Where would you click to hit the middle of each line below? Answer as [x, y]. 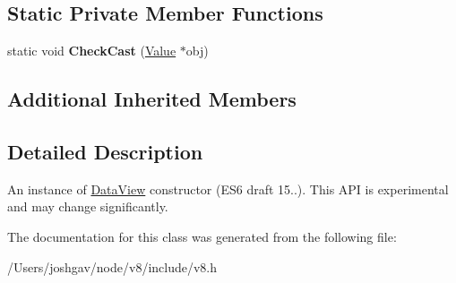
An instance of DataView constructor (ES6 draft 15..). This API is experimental [228, 189]
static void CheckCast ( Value [92, 51]
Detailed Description [105, 151]
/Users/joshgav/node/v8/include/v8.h [112, 266]
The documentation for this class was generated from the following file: [202, 236]
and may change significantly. [88, 206]
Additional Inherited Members [152, 99]
